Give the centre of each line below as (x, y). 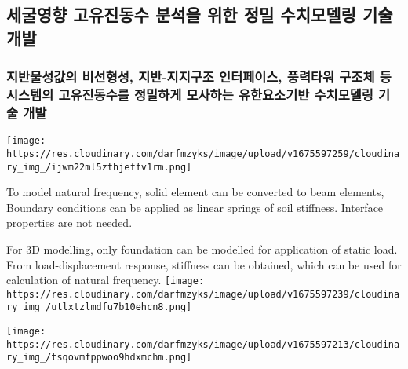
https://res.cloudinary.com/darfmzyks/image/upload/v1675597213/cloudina (203, 344)
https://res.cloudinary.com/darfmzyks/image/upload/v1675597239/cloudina (203, 294)
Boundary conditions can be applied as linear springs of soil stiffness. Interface (195, 207)
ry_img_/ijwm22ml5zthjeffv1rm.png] (99, 167)
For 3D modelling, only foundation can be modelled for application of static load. (202, 248)
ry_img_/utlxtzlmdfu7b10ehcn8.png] (99, 307)
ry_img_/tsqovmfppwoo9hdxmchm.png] (99, 358)
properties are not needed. (69, 223)
